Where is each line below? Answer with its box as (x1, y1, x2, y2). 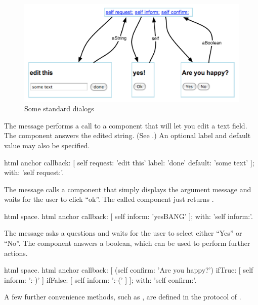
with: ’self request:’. (4, 167, 64, 178)
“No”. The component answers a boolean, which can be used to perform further (4, 238, 250, 248)
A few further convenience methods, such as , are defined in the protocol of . (4, 291, 241, 302)
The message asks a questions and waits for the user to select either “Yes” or (4, 228, 242, 238)
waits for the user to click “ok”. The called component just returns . (4, 194, 214, 204)
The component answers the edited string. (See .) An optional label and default (4, 130, 251, 141)
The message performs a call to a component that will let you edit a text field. (4, 120, 247, 130)
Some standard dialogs (24, 103, 94, 114)
